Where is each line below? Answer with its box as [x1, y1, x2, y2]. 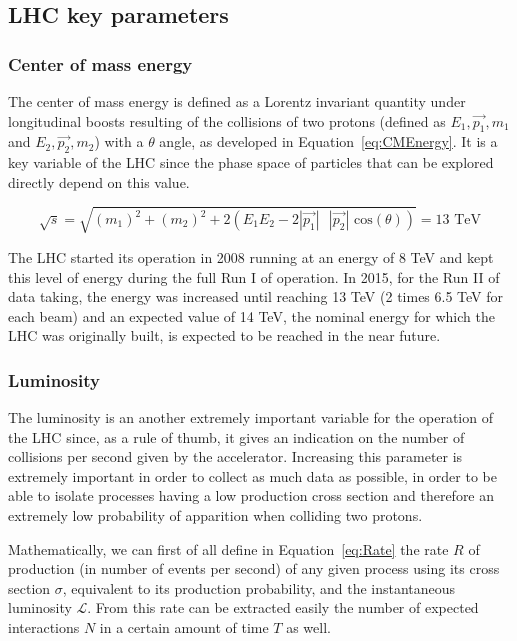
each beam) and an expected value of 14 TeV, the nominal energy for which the [8, 305, 495, 326]
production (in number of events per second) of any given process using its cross [8, 558, 500, 579]
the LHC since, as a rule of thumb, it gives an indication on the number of [8, 426, 465, 447]
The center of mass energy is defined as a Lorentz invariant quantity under [8, 91, 466, 111]
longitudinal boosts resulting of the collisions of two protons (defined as [8, 110, 446, 131]
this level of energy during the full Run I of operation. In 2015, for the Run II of [8, 266, 500, 287]
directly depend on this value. [8, 171, 190, 192]
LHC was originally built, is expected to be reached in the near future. [8, 325, 441, 346]
